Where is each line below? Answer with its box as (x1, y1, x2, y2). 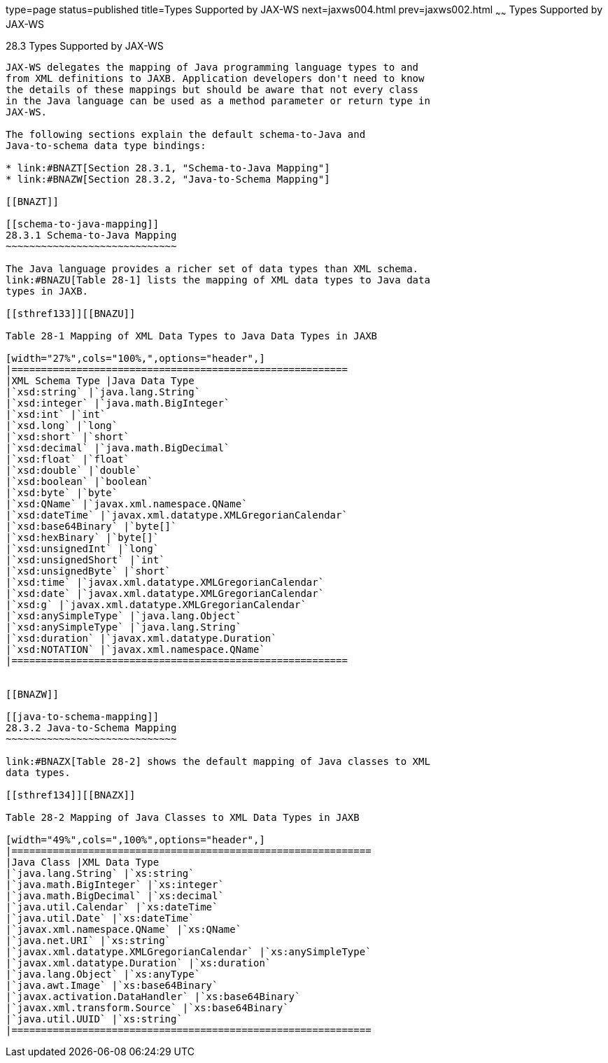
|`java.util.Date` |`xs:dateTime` (6, 912, 195, 924)
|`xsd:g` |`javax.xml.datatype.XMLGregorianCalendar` (6, 598, 306, 610)
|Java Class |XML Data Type (6, 856, 160, 868)
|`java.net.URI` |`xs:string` (6, 934, 171, 946)
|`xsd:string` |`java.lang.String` (6, 386, 201, 397)
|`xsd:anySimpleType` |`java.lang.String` (6, 621, 242, 633)
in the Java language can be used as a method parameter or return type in (6, 94, 430, 106)
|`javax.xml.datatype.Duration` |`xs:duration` (6, 957, 271, 969)
